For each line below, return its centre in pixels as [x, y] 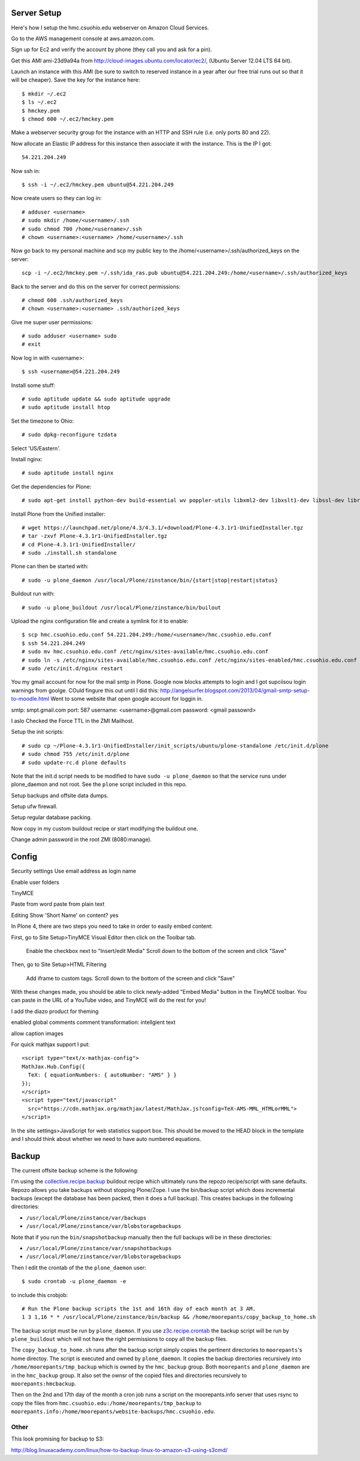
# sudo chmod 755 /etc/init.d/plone [76, 754]
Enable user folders [35, 882]
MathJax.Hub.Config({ [53, 1066]
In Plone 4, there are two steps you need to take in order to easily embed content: [112, 926]
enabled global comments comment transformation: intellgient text [93, 1022]
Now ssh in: [25, 171]
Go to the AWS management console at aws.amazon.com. [83, 38]
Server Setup [36, 13]
